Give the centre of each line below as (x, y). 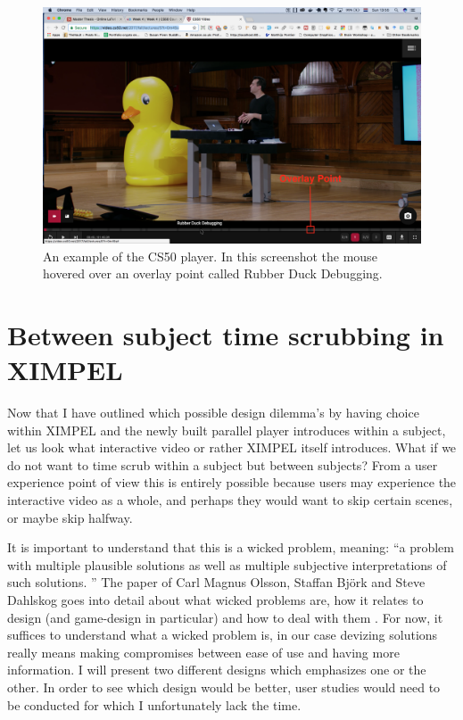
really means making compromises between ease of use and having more (203, 652)
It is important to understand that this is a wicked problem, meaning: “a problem (231, 547)
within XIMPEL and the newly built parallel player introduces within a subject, (227, 430)
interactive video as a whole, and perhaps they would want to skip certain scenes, (230, 500)
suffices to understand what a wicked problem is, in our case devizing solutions (223, 635)
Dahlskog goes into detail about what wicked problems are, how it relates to (215, 600)
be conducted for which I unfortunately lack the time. (154, 704)
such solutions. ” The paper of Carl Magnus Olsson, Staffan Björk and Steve (216, 582)
